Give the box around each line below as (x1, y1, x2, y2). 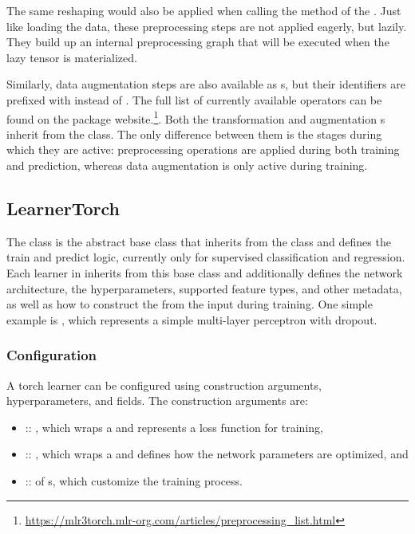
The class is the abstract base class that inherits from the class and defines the (6, 233, 391, 249)
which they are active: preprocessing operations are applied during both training (6, 141, 400, 158)
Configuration (6, 345, 97, 365)
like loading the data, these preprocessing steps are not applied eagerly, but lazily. (6, 18, 407, 34)
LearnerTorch (6, 195, 121, 220)
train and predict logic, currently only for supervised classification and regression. (6, 249, 405, 265)
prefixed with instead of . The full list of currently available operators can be (6, 91, 382, 108)
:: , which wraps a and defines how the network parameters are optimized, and (25, 446, 409, 462)
